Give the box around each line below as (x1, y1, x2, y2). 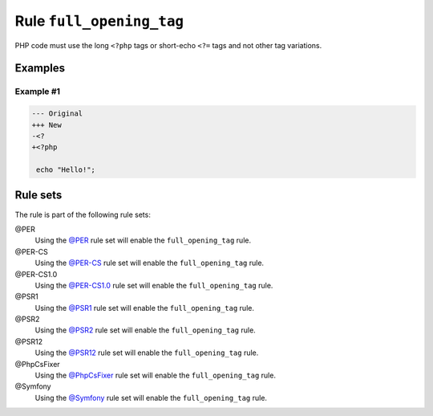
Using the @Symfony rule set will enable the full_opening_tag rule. (34, 393, 268, 402)
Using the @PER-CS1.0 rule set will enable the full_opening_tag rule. (34, 280, 273, 290)
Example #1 (14, 86, 60, 97)
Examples (14, 61, 66, 75)
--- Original (31, 109, 83, 118)
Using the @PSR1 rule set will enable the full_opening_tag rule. (34, 303, 254, 312)
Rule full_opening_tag (14, 12, 184, 30)
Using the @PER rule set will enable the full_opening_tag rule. (34, 235, 252, 245)
